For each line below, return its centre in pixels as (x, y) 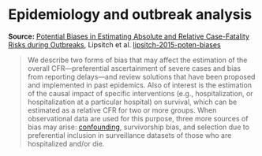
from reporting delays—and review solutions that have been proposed (141, 76)
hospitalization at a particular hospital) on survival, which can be (132, 102)
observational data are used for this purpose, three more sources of (138, 118)
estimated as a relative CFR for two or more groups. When (122, 110)
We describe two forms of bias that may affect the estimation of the (137, 60)
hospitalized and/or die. (66, 143)
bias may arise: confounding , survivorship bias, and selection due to (138, 127)
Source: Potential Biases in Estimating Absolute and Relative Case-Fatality (129, 36)
